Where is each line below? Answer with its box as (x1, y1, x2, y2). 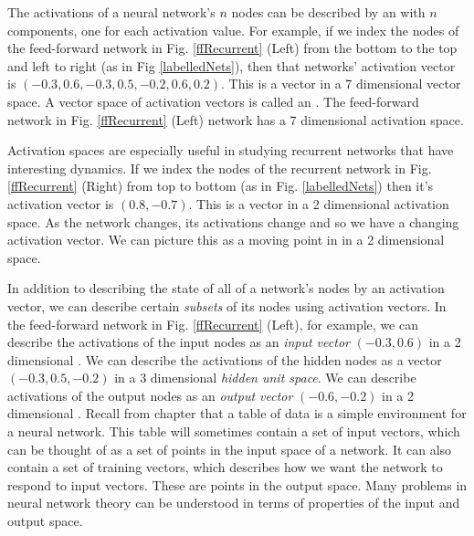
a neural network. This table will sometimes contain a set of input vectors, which (7, 422, 460, 441)
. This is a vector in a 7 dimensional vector (221, 74, 461, 93)
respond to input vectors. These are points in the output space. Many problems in (7, 475, 468, 494)
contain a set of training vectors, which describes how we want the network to (7, 457, 443, 477)
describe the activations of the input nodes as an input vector (7, 332, 350, 352)
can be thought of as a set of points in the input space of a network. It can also (7, 439, 452, 458)
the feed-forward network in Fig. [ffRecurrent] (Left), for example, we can (7, 314, 418, 333)
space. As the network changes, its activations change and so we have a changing (7, 212, 459, 231)
